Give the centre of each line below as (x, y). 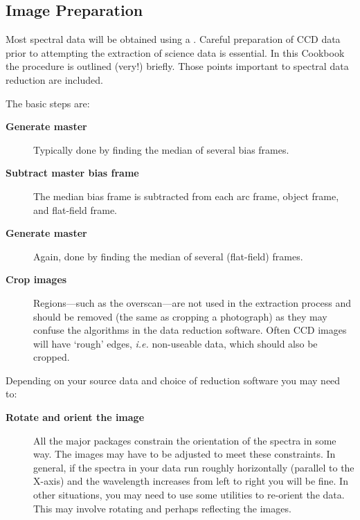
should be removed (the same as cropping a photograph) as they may (180, 316)
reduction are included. (54, 79)
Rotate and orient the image (75, 417)
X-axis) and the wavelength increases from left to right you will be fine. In (191, 481)
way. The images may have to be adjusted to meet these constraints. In (184, 454)
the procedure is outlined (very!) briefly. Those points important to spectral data (177, 66)
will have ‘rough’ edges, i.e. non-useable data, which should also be (175, 343)
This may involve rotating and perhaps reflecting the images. (162, 508)
